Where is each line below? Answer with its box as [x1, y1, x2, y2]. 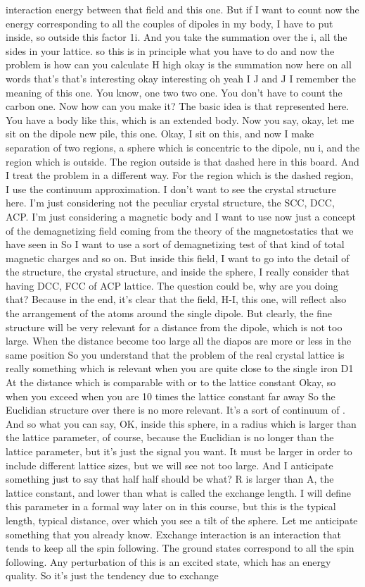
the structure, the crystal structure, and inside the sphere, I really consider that [6, 264, 350, 279]
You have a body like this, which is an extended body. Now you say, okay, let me [6, 112, 354, 127]
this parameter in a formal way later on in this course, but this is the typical [6, 499, 336, 514]
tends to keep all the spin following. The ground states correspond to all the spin [6, 540, 354, 555]
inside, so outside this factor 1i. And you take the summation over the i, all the [6, 30, 347, 44]
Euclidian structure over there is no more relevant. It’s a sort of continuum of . [6, 402, 345, 417]
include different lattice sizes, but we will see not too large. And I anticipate [6, 457, 333, 472]
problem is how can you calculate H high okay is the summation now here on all [6, 57, 352, 72]
